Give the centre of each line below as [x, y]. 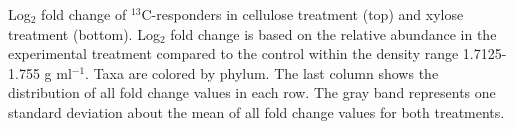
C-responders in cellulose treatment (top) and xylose [302, 14]
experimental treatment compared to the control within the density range [233, 53]
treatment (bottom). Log [84, 33]
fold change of [84, 14]
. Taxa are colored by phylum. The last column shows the [262, 72]
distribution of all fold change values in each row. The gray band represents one [252, 92]
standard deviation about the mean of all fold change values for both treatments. [256, 111]
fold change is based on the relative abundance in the [333, 33]
